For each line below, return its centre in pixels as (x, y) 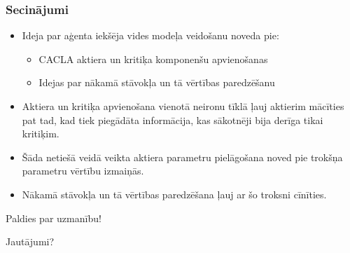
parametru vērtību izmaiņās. (83, 171)
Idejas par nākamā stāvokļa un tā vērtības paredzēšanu (157, 82)
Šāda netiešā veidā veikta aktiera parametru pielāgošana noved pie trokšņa (182, 157)
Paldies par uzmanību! (54, 218)
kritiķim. (41, 134)
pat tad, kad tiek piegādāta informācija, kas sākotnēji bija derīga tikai (173, 119)
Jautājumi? (30, 241)
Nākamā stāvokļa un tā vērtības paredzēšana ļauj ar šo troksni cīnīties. (174, 194)
